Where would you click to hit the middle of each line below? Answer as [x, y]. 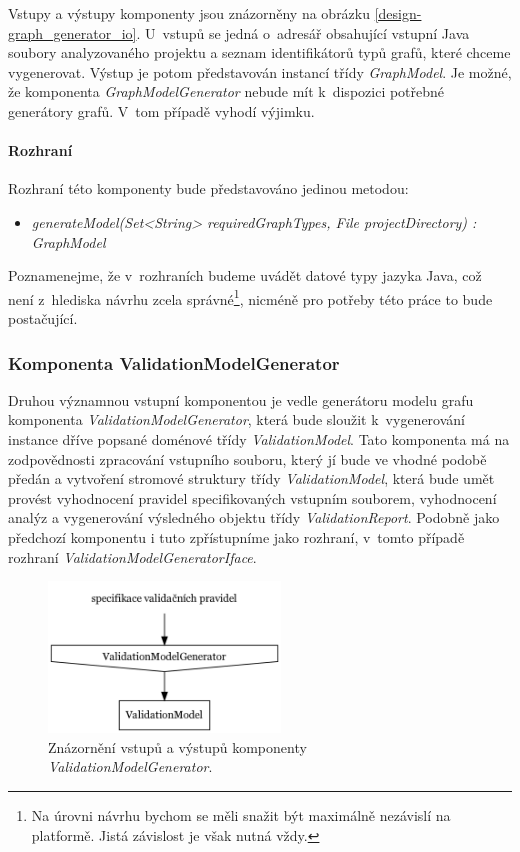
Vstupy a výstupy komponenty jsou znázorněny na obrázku [189, 13]
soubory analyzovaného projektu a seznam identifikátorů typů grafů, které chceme [259, 52]
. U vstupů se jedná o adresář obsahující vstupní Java [303, 32]
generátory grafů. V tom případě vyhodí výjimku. [161, 110]
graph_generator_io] [72, 32]
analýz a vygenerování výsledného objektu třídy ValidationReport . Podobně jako [254, 517]
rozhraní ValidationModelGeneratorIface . [132, 556]
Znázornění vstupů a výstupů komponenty [177, 746]
